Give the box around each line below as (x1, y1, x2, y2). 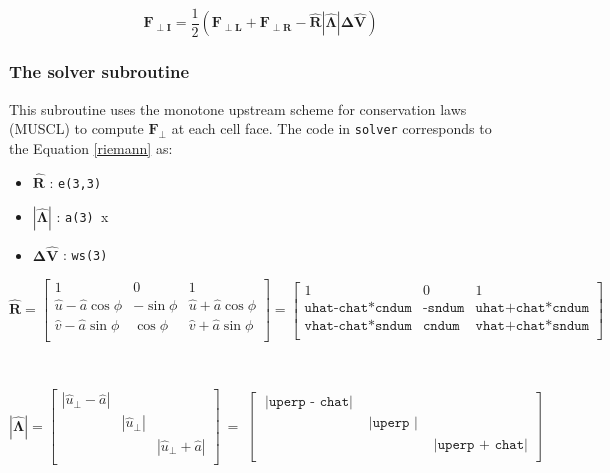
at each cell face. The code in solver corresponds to (171, 118, 492, 139)
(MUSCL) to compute (9, 118, 144, 139)
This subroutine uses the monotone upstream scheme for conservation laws (9, 98, 467, 119)
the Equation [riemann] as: (9, 137, 173, 158)
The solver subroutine (9, 59, 190, 84)
